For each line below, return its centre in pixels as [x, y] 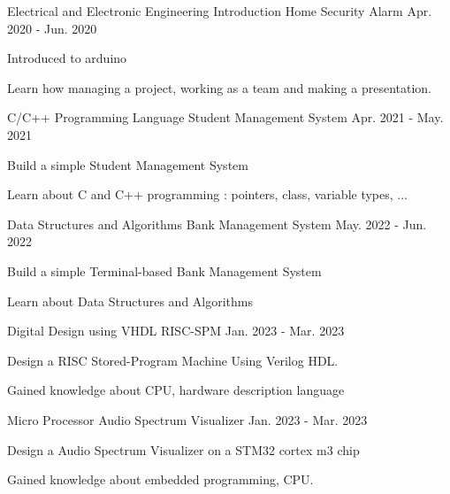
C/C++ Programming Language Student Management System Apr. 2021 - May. [225, 117]
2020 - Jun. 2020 [52, 28]
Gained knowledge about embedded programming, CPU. [160, 479]
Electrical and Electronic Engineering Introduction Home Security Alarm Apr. [220, 11]
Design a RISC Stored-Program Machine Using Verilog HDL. [173, 360]
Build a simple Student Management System [128, 164]
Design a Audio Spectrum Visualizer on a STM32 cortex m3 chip [183, 449]
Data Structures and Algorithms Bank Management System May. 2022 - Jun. [217, 224]
